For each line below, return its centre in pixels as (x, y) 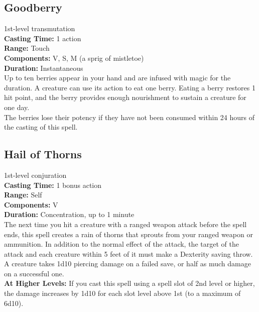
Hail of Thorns (43, 154)
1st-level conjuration (35, 175)
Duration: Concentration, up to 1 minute (69, 214)
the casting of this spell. (41, 127)
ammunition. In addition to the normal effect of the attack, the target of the (121, 244)
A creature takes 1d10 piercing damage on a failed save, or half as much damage (127, 264)
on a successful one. (34, 273)
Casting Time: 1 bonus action (53, 185)
